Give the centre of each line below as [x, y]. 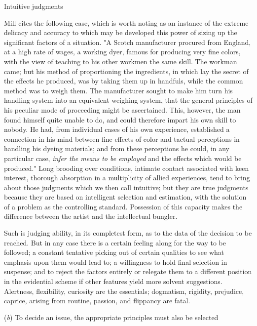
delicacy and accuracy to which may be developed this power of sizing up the [121, 32]
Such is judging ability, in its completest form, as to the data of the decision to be [128, 233]
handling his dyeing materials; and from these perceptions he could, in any [117, 148]
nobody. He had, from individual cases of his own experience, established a [117, 129]
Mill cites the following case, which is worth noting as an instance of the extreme [126, 22]
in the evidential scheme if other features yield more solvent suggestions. [113, 281]
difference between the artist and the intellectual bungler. [91, 216]
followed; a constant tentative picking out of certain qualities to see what [114, 252]
